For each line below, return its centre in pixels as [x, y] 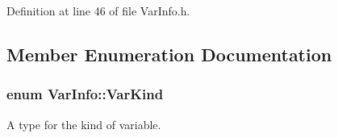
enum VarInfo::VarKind [85, 94]
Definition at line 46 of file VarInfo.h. [98, 10]
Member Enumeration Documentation [169, 54]
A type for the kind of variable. [84, 124]
